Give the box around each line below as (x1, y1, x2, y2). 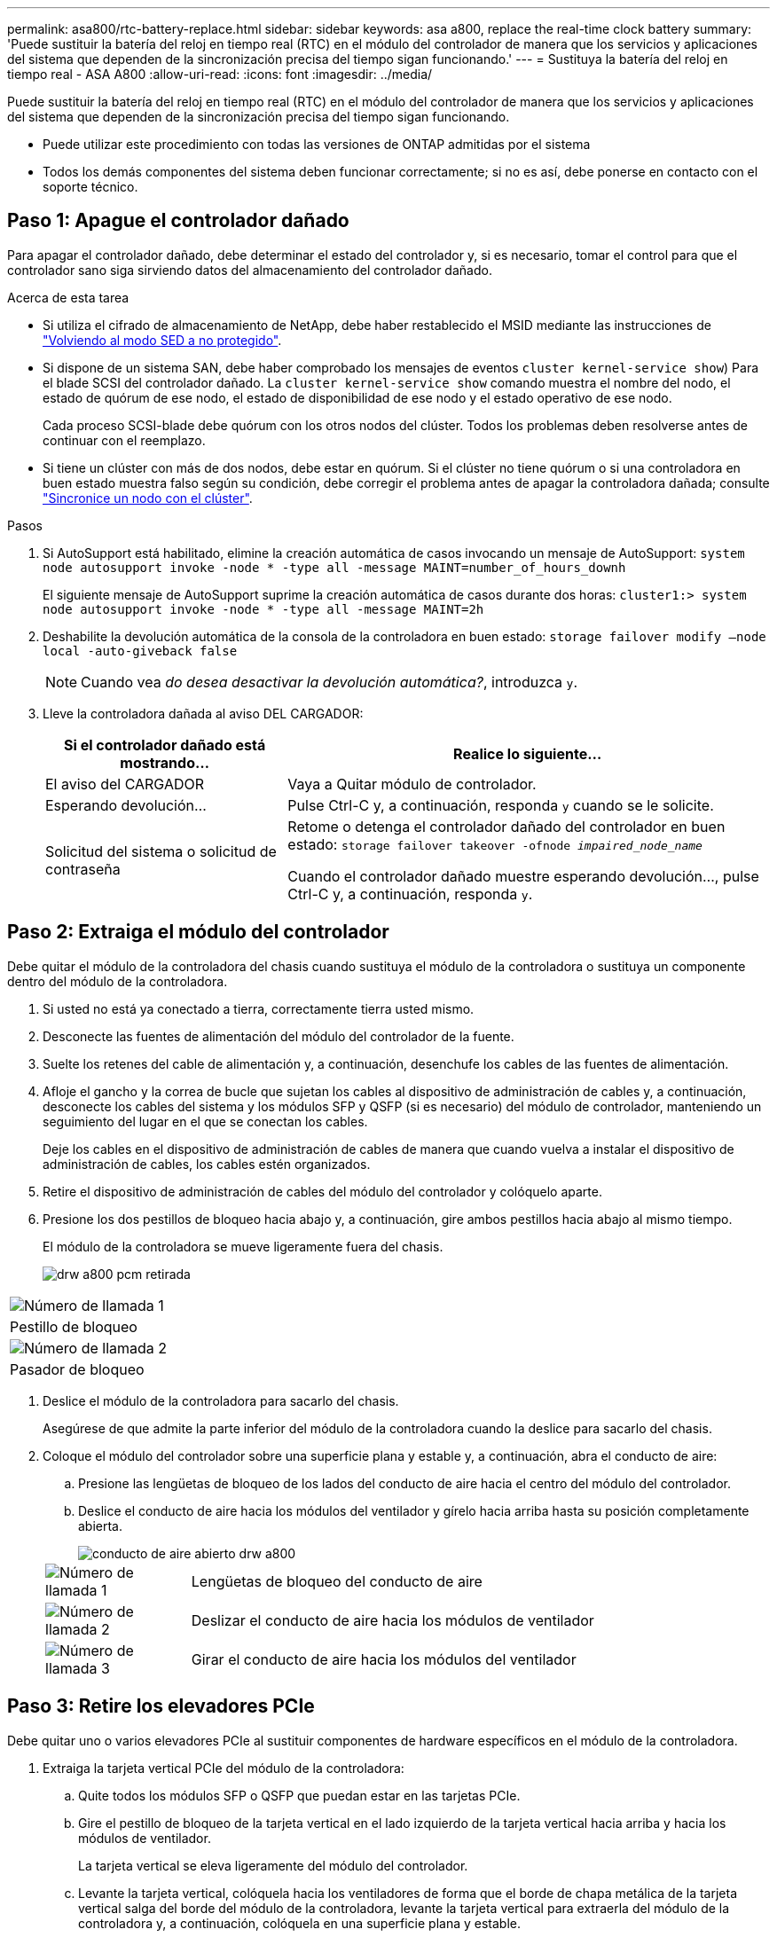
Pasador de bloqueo (10, 1360, 145, 1378)
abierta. (78, 1517, 123, 1533)
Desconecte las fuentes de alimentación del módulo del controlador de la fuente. (43, 1028, 514, 1044)
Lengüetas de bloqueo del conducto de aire (191, 1572, 483, 1590)
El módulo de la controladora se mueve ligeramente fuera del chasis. (43, 1238, 443, 1254)
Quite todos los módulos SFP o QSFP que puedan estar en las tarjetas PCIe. (78, 1787, 521, 1803)
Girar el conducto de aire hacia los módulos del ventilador (191, 1650, 577, 1668)
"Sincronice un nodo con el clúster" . (43, 490, 253, 506)
